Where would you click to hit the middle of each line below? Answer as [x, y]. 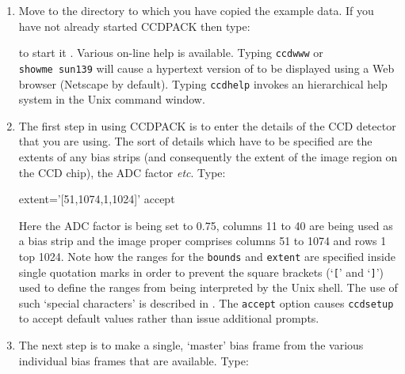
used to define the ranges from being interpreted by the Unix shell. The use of [208, 287]
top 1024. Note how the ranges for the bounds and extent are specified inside [207, 256]
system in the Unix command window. [112, 99]
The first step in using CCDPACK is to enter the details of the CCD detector [207, 125]
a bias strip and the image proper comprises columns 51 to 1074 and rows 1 [202, 241]
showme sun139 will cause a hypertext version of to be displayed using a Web [206, 68]
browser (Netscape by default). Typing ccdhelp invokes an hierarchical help [203, 83]
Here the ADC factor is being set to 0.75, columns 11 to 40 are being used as [206, 225]
